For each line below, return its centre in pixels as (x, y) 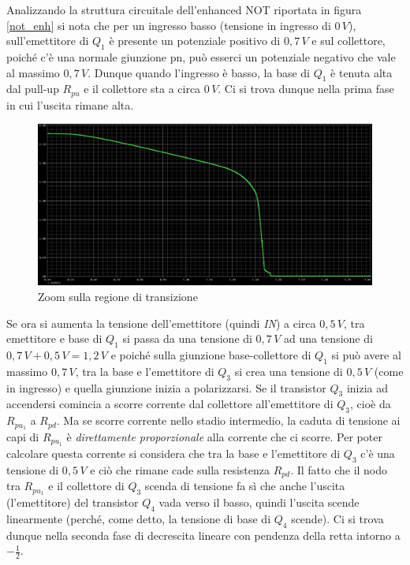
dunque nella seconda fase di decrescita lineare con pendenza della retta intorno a (203, 535)
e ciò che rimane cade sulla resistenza (180, 469)
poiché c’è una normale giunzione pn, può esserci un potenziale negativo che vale (201, 56)
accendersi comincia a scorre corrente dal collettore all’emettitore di (170, 404)
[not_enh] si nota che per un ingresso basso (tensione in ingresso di (169, 25)
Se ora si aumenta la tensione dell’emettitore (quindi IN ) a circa (161, 323)
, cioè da (370, 404)
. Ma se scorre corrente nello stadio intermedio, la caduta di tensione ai (228, 420)
